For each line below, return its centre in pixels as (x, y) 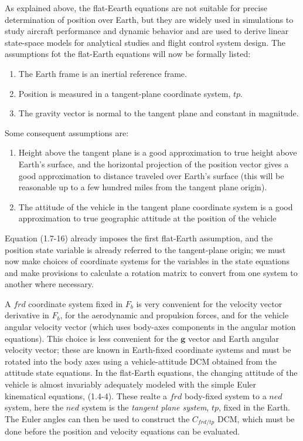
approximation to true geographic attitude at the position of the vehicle (147, 218)
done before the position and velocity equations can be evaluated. (122, 431)
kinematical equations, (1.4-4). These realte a (86, 395)
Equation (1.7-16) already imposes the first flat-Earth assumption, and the (139, 238)
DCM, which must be (256, 418)
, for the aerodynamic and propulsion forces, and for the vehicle (174, 315)
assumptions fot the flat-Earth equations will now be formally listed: (128, 54)
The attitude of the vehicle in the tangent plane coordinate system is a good (156, 206)
